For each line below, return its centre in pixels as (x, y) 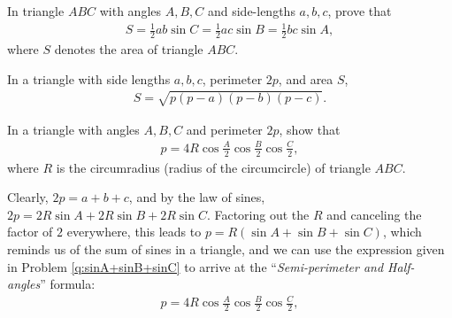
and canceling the (374, 214)
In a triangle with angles (73, 129)
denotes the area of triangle (129, 48)
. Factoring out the (258, 214)
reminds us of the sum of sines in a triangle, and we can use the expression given (226, 249)
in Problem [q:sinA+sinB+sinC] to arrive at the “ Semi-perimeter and (195, 266)
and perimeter (224, 129)
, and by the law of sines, (197, 197)
